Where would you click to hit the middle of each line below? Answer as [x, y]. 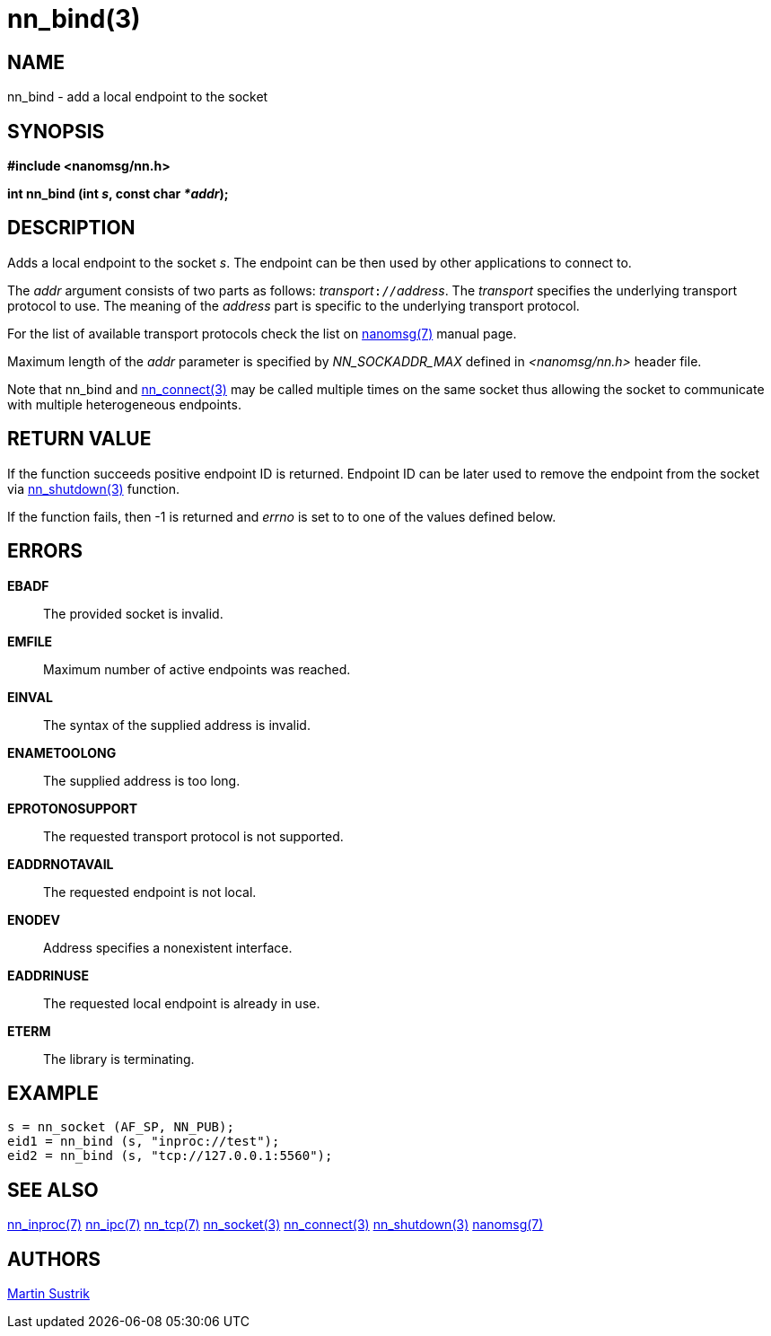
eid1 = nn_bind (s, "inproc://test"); [144, 1142]
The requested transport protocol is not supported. [193, 836]
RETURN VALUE [79, 439]
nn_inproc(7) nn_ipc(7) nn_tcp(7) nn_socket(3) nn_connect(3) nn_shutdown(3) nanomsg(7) [276, 1225]
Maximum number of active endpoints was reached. [197, 669]
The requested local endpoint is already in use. [182, 1003]
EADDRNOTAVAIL [61, 864]
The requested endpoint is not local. [150, 892]
